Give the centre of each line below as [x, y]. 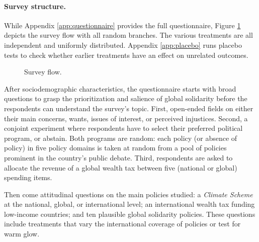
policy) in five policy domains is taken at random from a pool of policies [115, 148]
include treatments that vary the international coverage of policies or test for [122, 224]
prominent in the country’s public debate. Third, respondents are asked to [118, 157]
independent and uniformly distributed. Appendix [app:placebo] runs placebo [123, 45]
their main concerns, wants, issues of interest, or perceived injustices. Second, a [126, 118]
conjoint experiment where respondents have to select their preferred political [123, 128]
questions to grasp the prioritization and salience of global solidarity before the [126, 98]
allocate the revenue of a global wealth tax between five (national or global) [121, 167]
